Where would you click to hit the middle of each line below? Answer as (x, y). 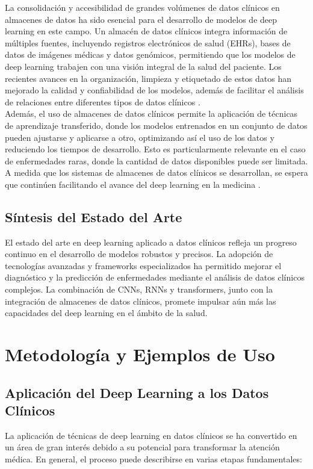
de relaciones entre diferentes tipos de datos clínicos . (103, 101)
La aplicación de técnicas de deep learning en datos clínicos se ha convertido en (151, 435)
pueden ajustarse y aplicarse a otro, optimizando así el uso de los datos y (140, 137)
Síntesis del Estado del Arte (94, 216)
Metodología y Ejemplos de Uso (140, 354)
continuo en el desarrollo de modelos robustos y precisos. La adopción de (139, 254)
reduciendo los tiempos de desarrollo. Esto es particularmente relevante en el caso (155, 149)
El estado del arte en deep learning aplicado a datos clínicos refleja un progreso (151, 242)
